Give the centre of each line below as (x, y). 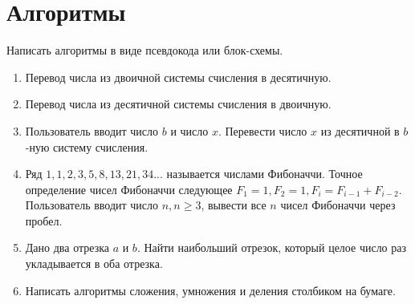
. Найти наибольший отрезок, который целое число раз (272, 247)
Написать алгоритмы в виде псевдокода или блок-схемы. (145, 50)
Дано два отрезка (67, 247)
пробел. (44, 220)
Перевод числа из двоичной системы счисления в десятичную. (178, 77)
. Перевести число (262, 130)
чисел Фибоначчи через (338, 205)
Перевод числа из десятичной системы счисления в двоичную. (178, 104)
